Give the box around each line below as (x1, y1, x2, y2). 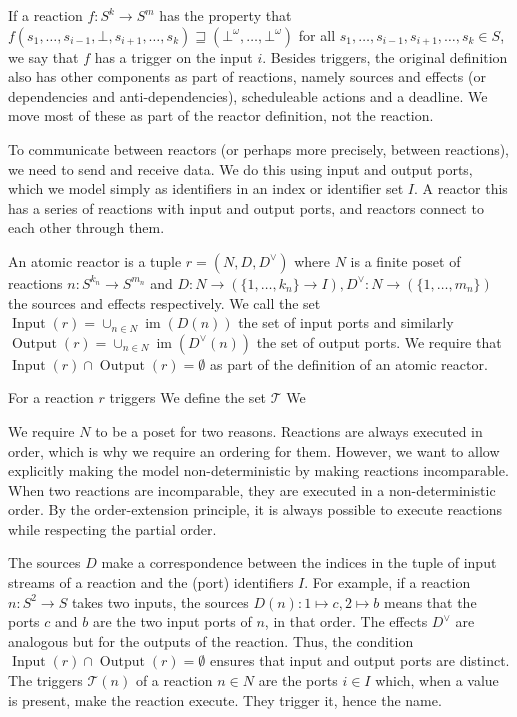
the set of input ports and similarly (238, 312, 454, 333)
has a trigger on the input (94, 46, 253, 67)
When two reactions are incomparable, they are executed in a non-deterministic (8, 479, 496, 500)
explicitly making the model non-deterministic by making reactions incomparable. (8, 460, 509, 481)
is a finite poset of (350, 250, 461, 271)
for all (298, 24, 336, 45)
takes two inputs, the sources (71, 591, 249, 612)
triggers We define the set (109, 387, 267, 408)
